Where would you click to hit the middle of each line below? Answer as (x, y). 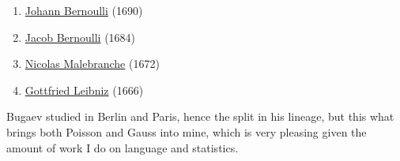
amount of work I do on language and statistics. (123, 147)
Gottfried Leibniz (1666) (84, 90)
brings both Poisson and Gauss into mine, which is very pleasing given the (187, 131)
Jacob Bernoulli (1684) (80, 37)
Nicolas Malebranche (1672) (92, 64)
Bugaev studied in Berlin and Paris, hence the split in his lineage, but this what (200, 116)
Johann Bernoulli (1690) (84, 10)
